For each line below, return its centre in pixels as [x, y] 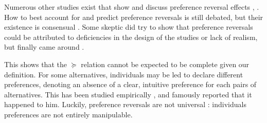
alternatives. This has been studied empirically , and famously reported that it [128, 94]
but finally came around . [44, 47]
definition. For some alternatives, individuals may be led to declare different [124, 74]
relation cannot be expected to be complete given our [165, 64]
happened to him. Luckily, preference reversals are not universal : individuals [125, 104]
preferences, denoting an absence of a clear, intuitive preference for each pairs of [130, 84]
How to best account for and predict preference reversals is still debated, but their [134, 17]
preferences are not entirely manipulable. [68, 114]
